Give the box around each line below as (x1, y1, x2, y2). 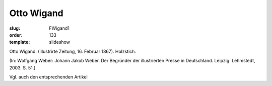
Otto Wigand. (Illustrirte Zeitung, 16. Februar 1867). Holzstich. (9, 48, 136, 54)
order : (9, 32, 23, 38)
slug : (9, 25, 20, 31)
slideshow (49, 39, 71, 45)
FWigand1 (49, 25, 70, 31)
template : (9, 39, 30, 45)
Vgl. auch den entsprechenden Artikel (9, 73, 88, 80)
